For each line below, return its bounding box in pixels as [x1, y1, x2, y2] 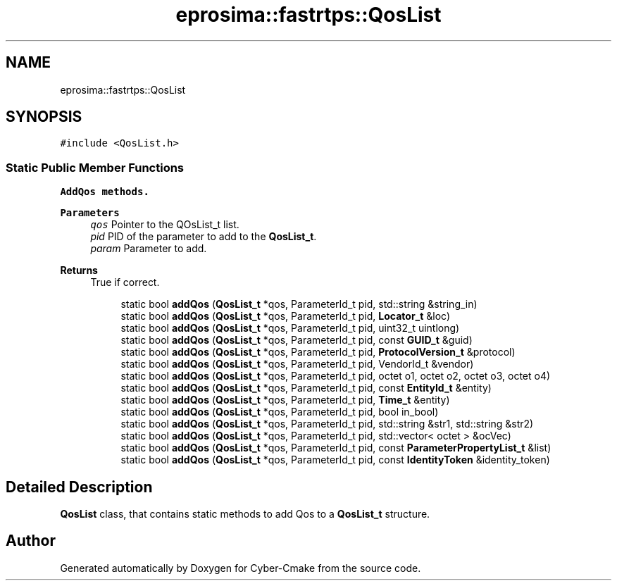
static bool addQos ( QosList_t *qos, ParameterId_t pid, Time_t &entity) [120, 394, 450, 406]
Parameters [60, 207, 120, 219]
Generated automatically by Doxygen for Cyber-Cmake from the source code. [60, 561, 421, 574]
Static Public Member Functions [6, 160, 185, 175]
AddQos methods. [60, 186, 149, 198]
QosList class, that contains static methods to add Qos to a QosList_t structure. [60, 508, 430, 520]
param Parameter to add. [90, 242, 207, 255]
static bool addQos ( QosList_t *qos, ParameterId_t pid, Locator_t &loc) [120, 310, 451, 323]
